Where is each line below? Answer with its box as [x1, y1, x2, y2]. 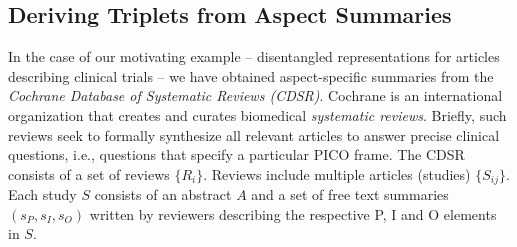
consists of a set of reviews [8, 163, 170, 184]
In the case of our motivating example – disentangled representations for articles [8, 46, 500, 67]
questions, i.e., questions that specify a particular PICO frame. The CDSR [8, 144, 465, 165]
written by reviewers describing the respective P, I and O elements [89, 203, 497, 224]
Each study [8, 184, 77, 205]
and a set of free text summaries [251, 184, 449, 205]
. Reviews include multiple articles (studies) [203, 163, 471, 184]
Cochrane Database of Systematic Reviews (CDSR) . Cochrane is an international [8, 85, 503, 106]
